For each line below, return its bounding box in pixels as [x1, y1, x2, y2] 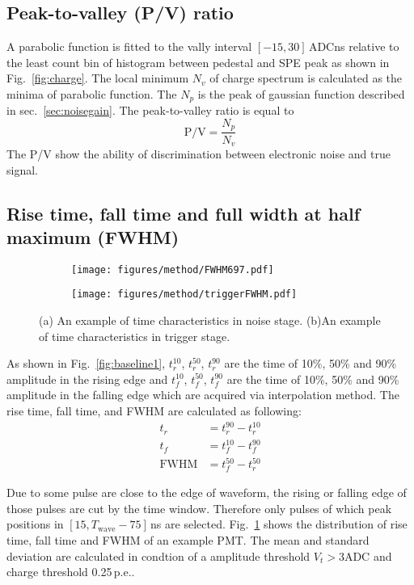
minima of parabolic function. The [6, 85, 177, 102]
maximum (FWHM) [6, 224, 180, 249]
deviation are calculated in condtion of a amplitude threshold [6, 547, 310, 564]
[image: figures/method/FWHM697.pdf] [71, 263, 274, 276]
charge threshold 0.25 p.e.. [6, 563, 135, 580]
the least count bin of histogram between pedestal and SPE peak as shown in [6, 53, 390, 70]
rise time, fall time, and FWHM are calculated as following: [6, 402, 302, 419]
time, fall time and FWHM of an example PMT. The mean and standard [6, 531, 370, 548]
